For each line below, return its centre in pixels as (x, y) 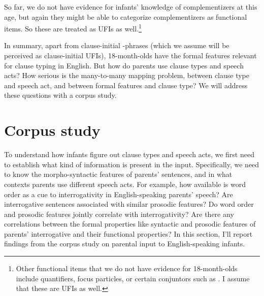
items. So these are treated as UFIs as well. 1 (73, 28)
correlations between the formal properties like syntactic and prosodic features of (130, 224)
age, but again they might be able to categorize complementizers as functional (126, 16)
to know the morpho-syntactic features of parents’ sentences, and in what (118, 174)
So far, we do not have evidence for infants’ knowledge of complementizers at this (131, 7)
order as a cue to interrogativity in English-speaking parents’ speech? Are (119, 194)
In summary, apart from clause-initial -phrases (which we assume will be (117, 45)
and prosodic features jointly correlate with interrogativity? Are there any (119, 214)
